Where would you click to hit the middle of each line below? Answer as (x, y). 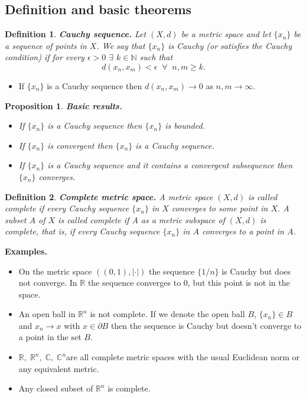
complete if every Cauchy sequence (67, 208)
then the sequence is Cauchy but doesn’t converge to (206, 325)
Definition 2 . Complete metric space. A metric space (109, 196)
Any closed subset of (56, 388)
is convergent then (80, 145)
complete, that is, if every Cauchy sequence (82, 231)
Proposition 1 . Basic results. (64, 105)
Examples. (26, 251)
